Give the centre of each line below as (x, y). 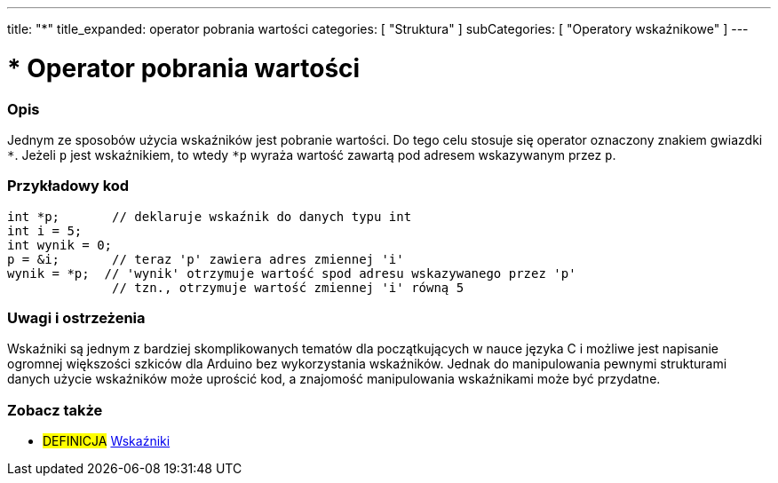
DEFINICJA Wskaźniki (107, 441)
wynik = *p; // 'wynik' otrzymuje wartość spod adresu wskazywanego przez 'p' (292, 273)
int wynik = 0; (60, 245)
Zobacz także (55, 410)
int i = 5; (45, 230)
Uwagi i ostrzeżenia (76, 318)
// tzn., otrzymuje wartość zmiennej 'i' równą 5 (288, 287)
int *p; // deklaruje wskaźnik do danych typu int (210, 216)
